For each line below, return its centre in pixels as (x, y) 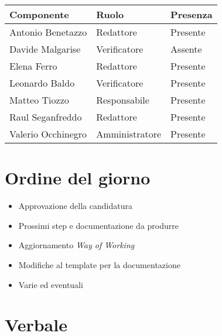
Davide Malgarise (45, 49)
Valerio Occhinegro (48, 134)
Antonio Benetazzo (48, 32)
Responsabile (123, 100)
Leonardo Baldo (42, 83)
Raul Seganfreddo (46, 117)
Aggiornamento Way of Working (76, 245)
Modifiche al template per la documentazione (99, 264)
